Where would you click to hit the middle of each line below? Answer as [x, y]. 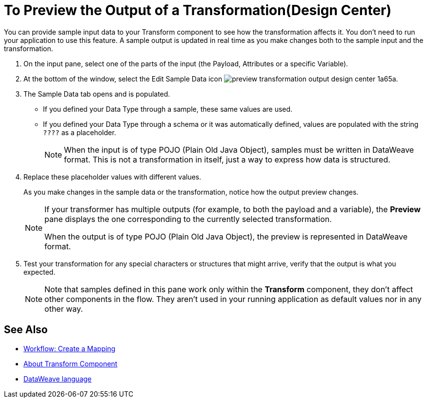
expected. [40, 272]
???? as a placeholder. [80, 132]
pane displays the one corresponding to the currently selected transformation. [188, 219]
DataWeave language [58, 379]
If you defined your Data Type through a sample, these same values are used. [168, 109]
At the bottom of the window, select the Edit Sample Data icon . [211, 79]
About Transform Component [71, 363]
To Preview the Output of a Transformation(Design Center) [198, 10]
